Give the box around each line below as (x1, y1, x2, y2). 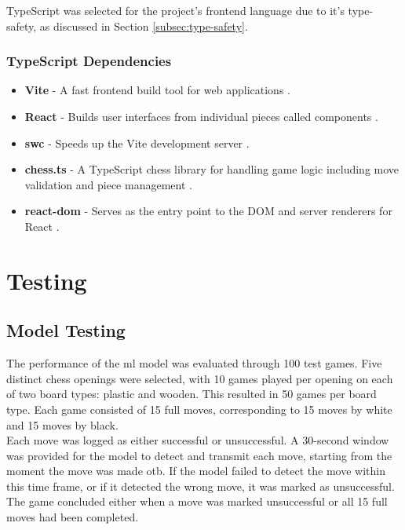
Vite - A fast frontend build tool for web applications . (24, 82, 290, 98)
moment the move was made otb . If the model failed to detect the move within (6, 462, 386, 479)
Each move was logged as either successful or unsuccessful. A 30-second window (6, 432, 389, 448)
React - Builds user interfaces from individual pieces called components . (24, 108, 378, 124)
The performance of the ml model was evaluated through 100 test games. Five (6, 355, 382, 371)
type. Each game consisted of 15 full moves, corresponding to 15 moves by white (6, 400, 392, 417)
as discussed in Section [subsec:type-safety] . (39, 17, 248, 34)
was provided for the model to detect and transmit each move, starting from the (6, 447, 392, 463)
